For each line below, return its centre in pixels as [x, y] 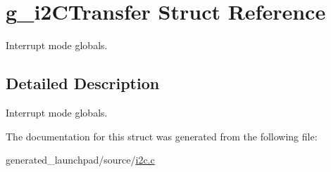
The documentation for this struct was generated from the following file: [162, 136]
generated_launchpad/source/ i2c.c [80, 160]
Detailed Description [83, 83]
